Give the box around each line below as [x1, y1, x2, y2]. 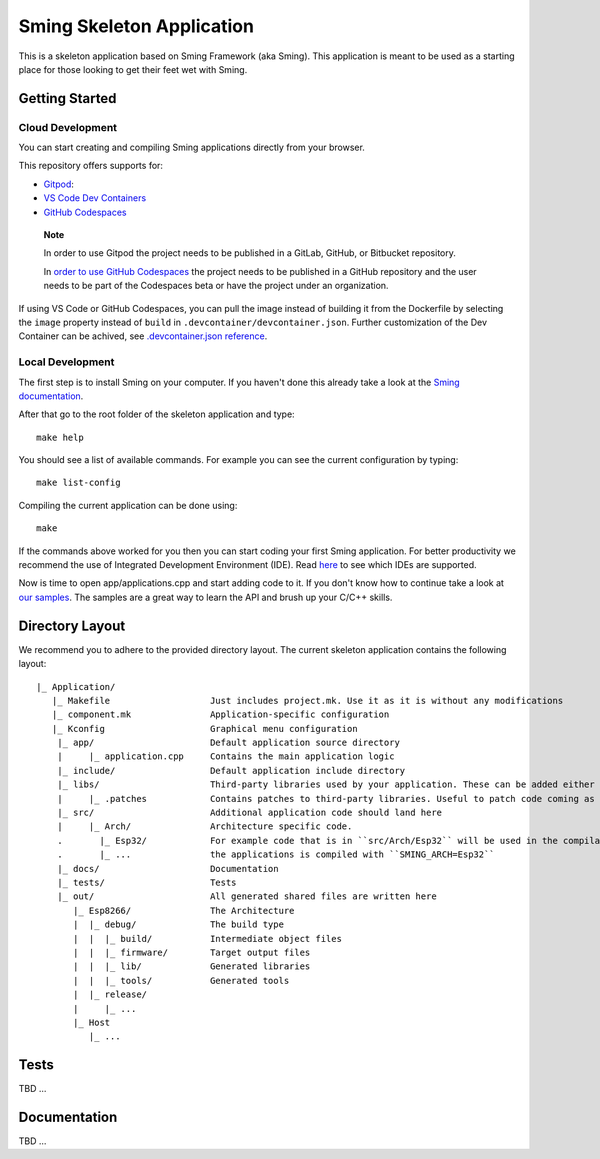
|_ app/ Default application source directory [56, 737, 400, 749]
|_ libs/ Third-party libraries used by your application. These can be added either [56, 779, 595, 790]
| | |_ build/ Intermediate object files [73, 933, 342, 944]
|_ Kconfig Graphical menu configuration [51, 723, 359, 734]
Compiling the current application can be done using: [18, 499, 238, 511]
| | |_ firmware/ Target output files [73, 946, 311, 958]
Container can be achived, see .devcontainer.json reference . [18, 330, 268, 342]
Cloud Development [18, 120, 118, 134]
